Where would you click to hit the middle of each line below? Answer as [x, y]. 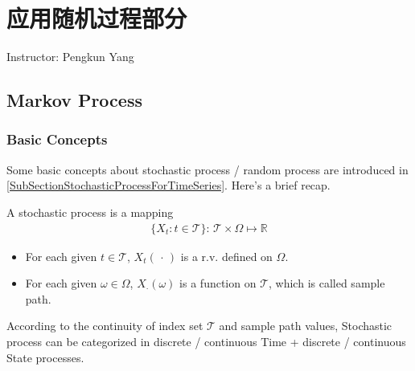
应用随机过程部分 [97, 18]
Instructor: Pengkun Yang [70, 57]
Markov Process [74, 100]
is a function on [218, 283]
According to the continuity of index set [105, 326]
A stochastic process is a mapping [90, 212]
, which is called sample [327, 283]
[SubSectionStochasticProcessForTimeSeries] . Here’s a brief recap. [168, 185]
